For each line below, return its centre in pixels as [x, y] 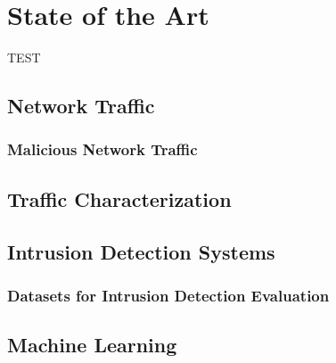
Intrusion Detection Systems [141, 251]
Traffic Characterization [119, 198]
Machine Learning [92, 345]
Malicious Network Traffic [102, 149]
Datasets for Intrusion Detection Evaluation [168, 295]
